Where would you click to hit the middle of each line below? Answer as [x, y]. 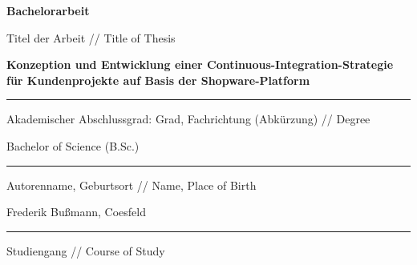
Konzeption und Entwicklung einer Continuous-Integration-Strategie [200, 64]
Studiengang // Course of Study [86, 250]
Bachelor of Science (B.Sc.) [73, 145]
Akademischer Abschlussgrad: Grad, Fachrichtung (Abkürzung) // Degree [188, 119]
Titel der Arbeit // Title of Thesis [91, 37]
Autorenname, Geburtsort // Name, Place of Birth [132, 185]
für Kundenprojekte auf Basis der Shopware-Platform [158, 80]
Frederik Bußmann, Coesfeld [77, 212]
